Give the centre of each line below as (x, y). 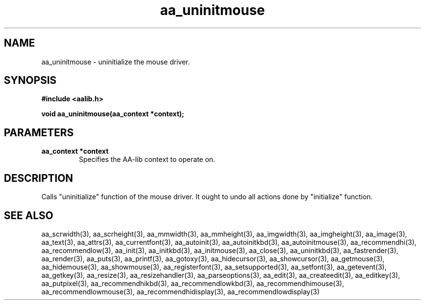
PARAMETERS (39, 132)
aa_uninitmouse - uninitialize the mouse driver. (116, 62)
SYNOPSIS (30, 80)
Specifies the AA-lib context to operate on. (147, 160)
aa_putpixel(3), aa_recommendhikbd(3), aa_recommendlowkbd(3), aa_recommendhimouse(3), (193, 283)
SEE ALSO (29, 215)
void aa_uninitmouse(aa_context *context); (113, 114)
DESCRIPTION (39, 178)
